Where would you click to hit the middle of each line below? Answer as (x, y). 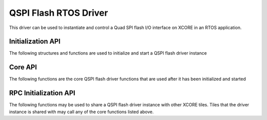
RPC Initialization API (42, 93)
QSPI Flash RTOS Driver (59, 13)
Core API (23, 67)
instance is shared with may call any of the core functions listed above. (82, 112)
